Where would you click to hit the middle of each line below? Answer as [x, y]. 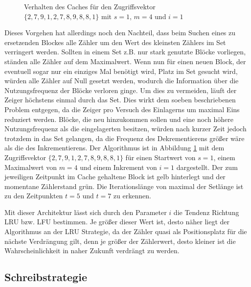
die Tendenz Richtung [206, 212]
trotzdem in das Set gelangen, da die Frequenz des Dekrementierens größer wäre [125, 138]
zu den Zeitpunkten [34, 196]
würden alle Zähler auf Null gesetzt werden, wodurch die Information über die [122, 81]
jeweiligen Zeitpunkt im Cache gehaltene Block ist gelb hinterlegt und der [115, 177]
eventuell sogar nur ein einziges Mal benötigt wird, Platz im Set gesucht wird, [121, 71]
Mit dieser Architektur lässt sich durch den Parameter [86, 212]
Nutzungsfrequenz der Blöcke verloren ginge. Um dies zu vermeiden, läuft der [121, 90]
